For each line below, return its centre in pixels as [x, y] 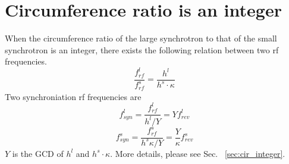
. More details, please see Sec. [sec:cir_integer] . [198, 153]
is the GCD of [38, 153]
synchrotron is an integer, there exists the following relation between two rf [142, 49]
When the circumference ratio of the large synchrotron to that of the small [141, 38]
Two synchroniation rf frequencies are [73, 96]
